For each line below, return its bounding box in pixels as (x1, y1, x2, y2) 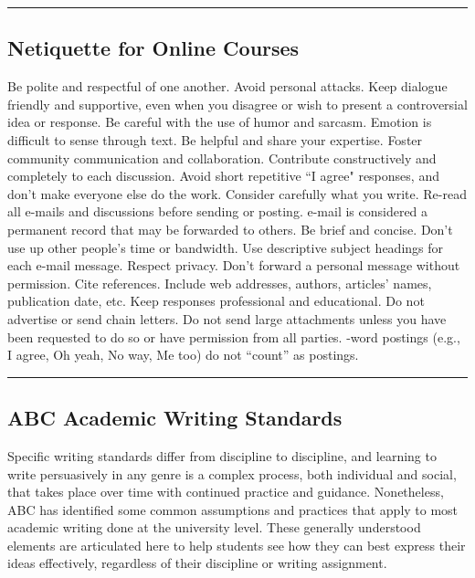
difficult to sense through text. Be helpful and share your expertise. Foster (7, 130, 423, 149)
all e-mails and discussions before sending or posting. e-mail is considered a (7, 202, 428, 221)
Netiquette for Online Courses (7, 34, 300, 62)
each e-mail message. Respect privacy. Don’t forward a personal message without (7, 256, 460, 275)
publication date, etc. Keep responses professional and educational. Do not (7, 291, 425, 310)
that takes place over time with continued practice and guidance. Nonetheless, (7, 482, 444, 501)
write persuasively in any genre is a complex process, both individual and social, (7, 464, 457, 483)
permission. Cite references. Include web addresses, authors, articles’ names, (7, 273, 432, 292)
